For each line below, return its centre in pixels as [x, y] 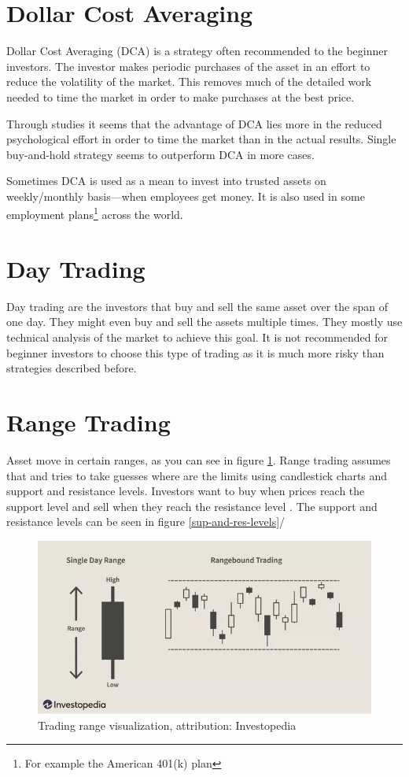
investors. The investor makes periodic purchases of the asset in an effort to [188, 66]
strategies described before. [72, 368]
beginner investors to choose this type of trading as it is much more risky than [195, 352]
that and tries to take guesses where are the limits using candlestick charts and [197, 475]
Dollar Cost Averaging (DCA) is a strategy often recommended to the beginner [197, 51]
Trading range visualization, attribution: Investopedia [167, 725]
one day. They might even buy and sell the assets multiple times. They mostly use [204, 322]
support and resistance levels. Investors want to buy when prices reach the [186, 491]
